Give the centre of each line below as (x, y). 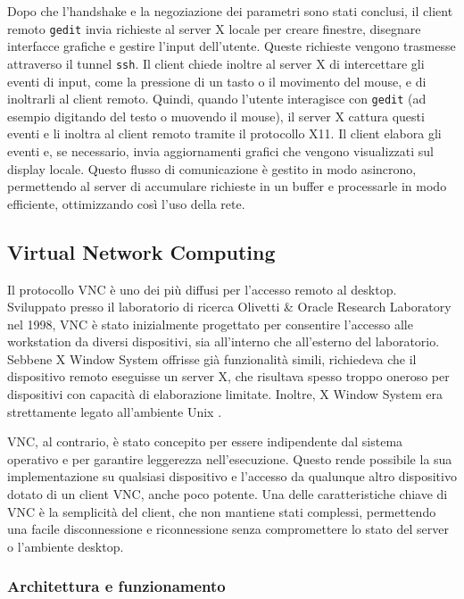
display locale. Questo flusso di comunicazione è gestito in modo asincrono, (212, 168)
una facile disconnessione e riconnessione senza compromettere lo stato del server (228, 529)
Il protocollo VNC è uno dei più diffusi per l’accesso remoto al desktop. (202, 289)
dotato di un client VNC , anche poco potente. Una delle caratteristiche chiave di (228, 494)
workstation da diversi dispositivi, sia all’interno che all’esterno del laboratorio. (224, 341)
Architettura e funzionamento (116, 586)
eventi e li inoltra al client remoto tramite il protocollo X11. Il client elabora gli (224, 133)
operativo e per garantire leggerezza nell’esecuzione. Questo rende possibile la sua (230, 458)
